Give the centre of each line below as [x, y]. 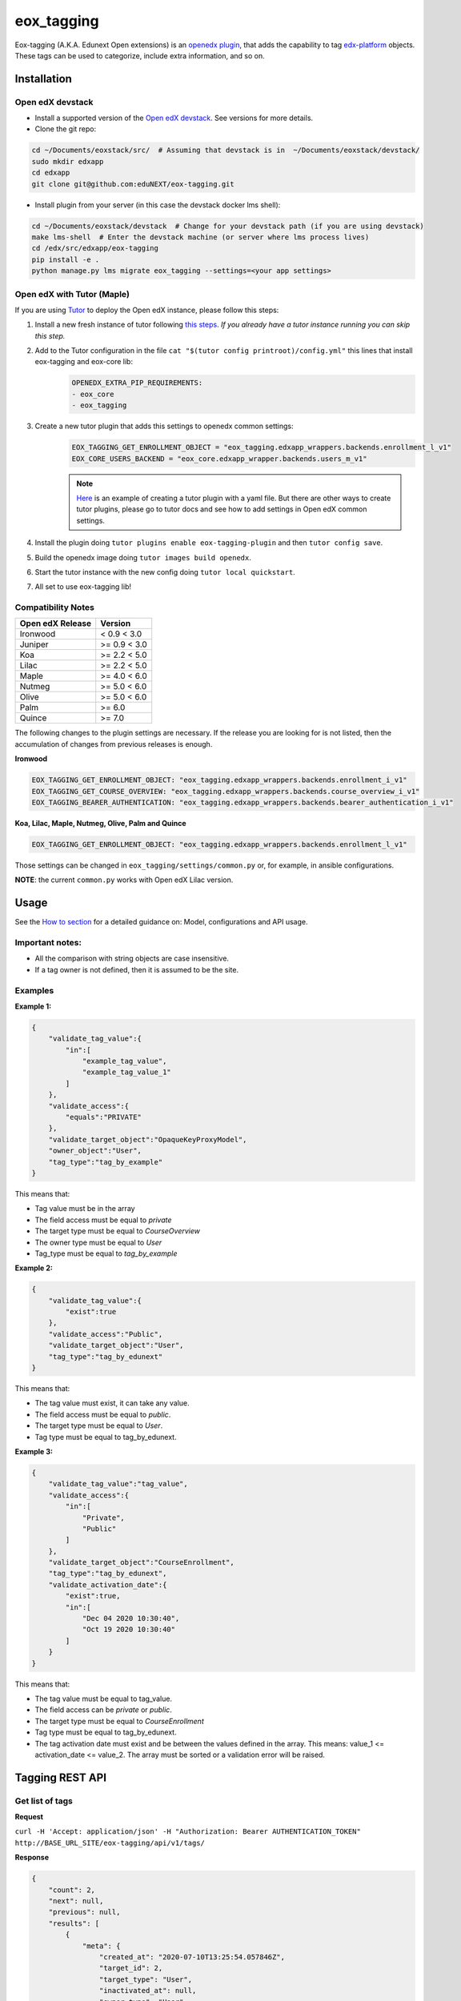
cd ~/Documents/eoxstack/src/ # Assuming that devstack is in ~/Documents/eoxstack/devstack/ [226, 150]
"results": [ [74, 1923]
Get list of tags [44, 1801]
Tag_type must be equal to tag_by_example [106, 1253]
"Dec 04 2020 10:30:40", [131, 1618]
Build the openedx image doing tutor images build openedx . [143, 557]
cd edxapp [51, 173]
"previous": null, [84, 1912]
